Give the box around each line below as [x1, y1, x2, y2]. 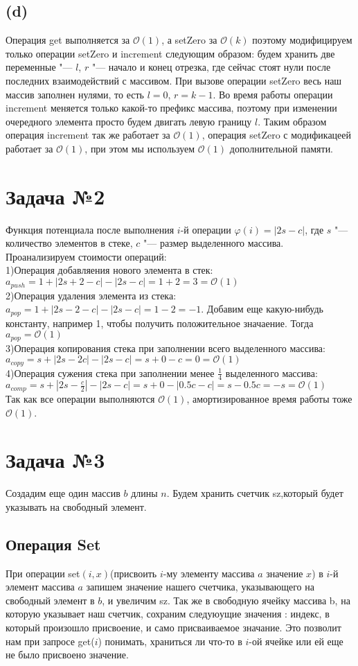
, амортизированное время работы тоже [186, 391, 352, 405]
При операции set [6, 566, 80, 580]
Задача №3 [6, 446, 105, 474]
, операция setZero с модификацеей [202, 128, 352, 142]
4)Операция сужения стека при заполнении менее [6, 365, 215, 380]
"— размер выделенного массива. [143, 236, 284, 250]
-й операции [180, 222, 231, 236]
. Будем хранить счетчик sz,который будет [166, 486, 343, 500]
